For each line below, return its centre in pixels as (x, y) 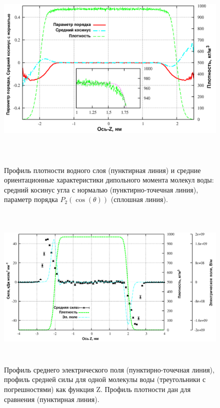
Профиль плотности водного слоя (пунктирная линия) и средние (102, 170)
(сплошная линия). (139, 199)
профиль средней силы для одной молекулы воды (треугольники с (105, 379)
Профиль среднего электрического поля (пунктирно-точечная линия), (109, 369)
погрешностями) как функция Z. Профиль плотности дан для (97, 389)
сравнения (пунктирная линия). (52, 399)
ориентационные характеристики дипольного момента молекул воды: (109, 180)
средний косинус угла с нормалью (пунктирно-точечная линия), (101, 189)
